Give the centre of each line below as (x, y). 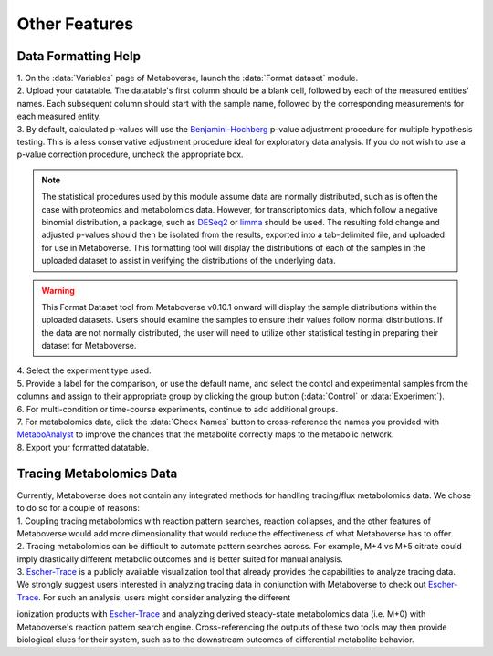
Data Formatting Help (79, 56)
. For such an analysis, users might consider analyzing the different (164, 597)
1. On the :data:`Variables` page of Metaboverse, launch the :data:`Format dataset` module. (188, 78)
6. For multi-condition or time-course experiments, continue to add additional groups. (178, 409)
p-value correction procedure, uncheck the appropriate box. (130, 154)
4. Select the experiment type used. (84, 370)
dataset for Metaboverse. (89, 346)
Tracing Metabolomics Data (97, 473)
